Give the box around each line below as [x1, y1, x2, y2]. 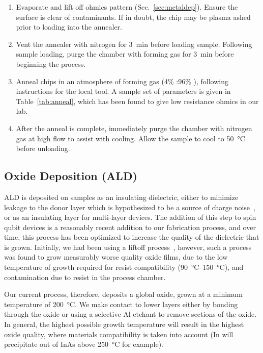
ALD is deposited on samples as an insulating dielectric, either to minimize [4, 191, 239, 202]
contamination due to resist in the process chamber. [4, 271, 166, 282]
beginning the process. [16, 58, 86, 69]
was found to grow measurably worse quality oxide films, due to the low [4, 251, 228, 262]
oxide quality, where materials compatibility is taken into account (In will [4, 329, 233, 339]
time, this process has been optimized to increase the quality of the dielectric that [4, 232, 259, 242]
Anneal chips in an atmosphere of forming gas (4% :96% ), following [16, 75, 228, 86]
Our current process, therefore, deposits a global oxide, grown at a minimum [4, 289, 243, 299]
